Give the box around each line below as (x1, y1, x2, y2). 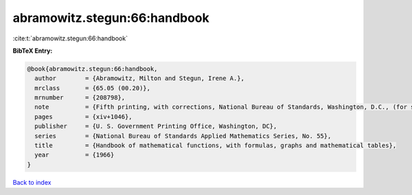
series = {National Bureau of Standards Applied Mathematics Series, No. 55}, (34, 132, 332, 140)
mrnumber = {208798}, (34, 94, 126, 102)
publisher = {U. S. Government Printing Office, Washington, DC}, (34, 122, 277, 130)
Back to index (12, 178, 51, 186)
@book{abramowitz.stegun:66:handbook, (27, 65, 158, 73)
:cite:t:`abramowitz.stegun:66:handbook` (12, 34, 128, 42)
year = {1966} (34, 151, 115, 159)
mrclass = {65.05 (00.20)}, (34, 84, 151, 92)
